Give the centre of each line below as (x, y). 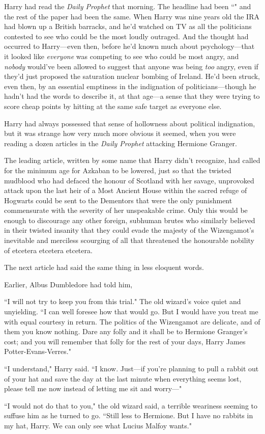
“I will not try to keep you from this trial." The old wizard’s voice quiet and (123, 301)
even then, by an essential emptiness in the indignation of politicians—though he (130, 86)
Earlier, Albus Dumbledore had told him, (68, 284)
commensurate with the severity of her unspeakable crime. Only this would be (126, 210)
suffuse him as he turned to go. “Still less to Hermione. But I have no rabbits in (129, 415)
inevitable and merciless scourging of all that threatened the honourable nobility (129, 240)
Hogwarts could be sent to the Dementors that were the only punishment (118, 200)
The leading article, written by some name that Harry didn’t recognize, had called (132, 160)
